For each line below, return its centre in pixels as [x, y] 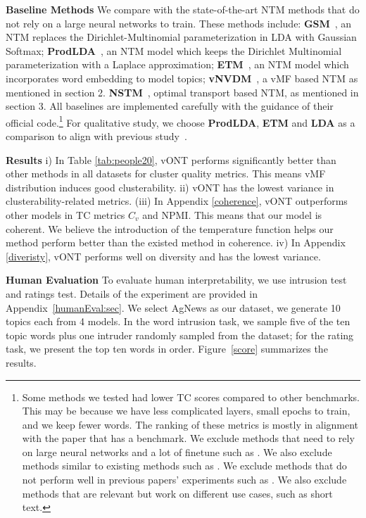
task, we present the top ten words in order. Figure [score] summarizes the [167, 349]
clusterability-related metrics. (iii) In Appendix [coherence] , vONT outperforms [177, 201]
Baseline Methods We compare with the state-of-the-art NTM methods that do [183, 9]
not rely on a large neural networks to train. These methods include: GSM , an [179, 23]
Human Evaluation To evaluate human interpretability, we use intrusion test [176, 280]
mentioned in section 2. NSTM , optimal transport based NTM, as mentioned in [182, 92]
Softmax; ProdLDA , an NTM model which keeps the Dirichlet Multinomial [174, 50]
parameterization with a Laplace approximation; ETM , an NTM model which [177, 64]
